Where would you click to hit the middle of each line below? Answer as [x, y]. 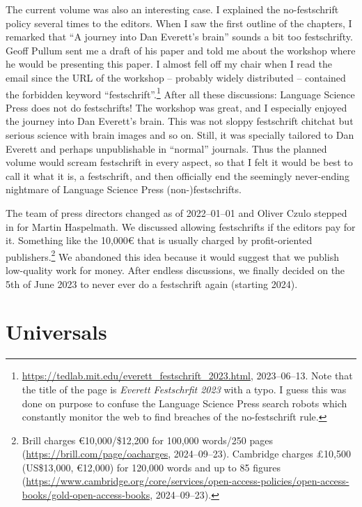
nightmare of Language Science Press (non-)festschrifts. [124, 189]
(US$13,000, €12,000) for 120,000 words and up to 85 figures [151, 467]
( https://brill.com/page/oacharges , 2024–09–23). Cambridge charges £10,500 [186, 454]
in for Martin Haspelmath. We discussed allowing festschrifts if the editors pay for [181, 226]
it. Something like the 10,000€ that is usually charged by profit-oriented [159, 240]
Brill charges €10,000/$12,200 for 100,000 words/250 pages [147, 440]
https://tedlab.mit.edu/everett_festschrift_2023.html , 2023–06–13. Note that [187, 376]
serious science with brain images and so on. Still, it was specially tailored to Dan [180, 135]
